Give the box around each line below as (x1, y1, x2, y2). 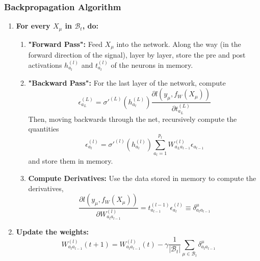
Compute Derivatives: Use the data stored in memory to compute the (28, 172, 256, 183)
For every (16, 20, 50, 31)
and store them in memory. (28, 155, 113, 166)
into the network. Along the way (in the (116, 38, 241, 49)
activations (28, 59, 62, 70)
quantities (28, 123, 59, 134)
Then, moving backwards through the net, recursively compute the (28, 113, 237, 124)
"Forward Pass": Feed (28, 38, 102, 49)
